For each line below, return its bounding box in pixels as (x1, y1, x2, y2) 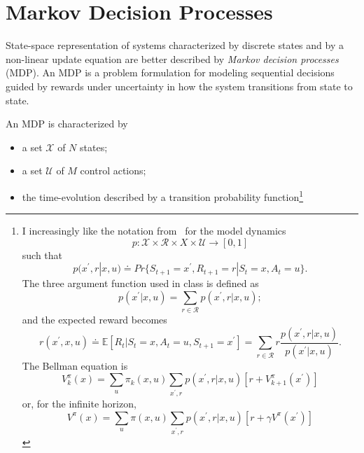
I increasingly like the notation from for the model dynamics (22, 223, 286, 238)
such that (22, 247, 63, 262)
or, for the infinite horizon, (22, 396, 136, 411)
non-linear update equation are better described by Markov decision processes (6, 51, 339, 66)
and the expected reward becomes (22, 312, 167, 327)
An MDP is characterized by (6, 116, 128, 131)
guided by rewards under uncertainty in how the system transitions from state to (6, 78, 353, 93)
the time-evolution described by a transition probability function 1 (22, 187, 304, 204)
